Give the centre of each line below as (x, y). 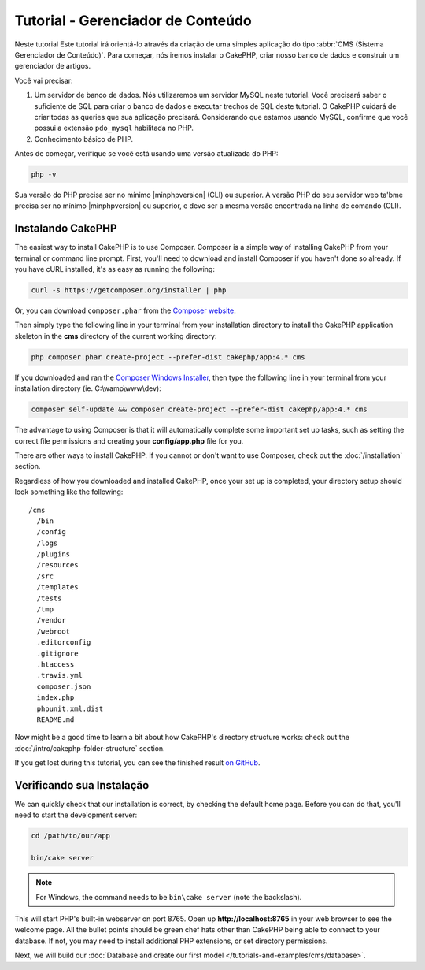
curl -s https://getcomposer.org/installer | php (129, 290)
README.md (55, 719)
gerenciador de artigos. (53, 66)
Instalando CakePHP (66, 229)
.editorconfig (64, 643)
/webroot (54, 631)
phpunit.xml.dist (70, 708)
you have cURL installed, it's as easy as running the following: (115, 269)
